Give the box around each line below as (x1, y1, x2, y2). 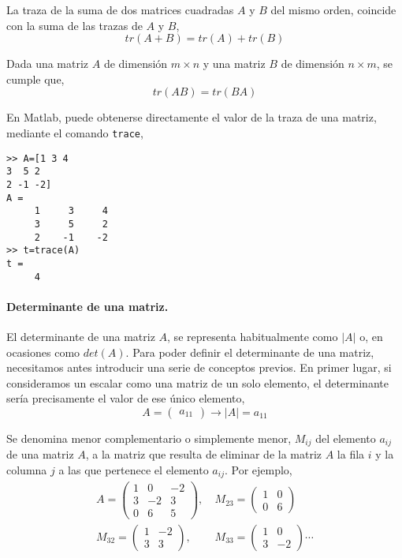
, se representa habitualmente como (167, 328, 338, 344)
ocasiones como (6, 343, 80, 360)
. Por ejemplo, (224, 462, 292, 477)
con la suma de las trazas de (6, 17, 143, 33)
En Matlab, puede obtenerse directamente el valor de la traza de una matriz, (6, 109, 377, 125)
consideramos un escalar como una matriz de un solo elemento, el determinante (6, 374, 389, 391)
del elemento (315, 429, 376, 446)
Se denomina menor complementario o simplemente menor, (6, 429, 292, 446)
